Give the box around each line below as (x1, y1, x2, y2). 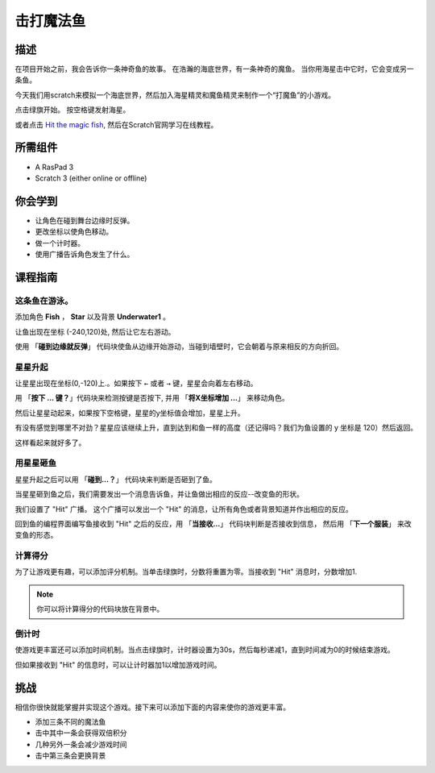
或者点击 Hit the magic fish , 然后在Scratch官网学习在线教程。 (14, 119, 218, 129)
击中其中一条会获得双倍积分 (35, 728, 127, 738)
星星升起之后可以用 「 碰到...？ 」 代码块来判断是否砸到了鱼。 (14, 474, 217, 484)
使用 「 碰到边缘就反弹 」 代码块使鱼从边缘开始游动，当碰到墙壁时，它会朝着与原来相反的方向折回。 (14, 341, 344, 351)
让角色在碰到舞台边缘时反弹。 (35, 215, 135, 225)
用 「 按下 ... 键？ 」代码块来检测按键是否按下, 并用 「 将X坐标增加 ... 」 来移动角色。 (14, 393, 289, 403)
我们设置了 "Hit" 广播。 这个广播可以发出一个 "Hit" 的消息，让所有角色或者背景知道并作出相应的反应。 (14, 504, 354, 513)
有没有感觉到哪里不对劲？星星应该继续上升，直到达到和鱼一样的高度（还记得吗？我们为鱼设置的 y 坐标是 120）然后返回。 (14, 423, 418, 433)
